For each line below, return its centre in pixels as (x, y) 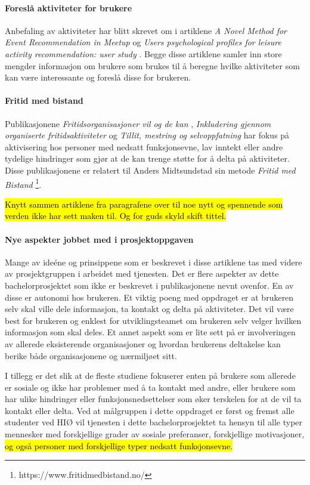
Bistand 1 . (23, 183)
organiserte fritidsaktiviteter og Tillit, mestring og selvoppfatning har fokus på (147, 135)
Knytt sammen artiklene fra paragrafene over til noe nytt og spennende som (144, 204)
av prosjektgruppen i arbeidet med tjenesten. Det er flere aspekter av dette (142, 274)
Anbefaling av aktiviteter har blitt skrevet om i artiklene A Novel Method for (146, 30)
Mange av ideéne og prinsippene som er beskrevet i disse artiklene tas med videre (154, 262)
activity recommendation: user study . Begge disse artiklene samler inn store (143, 53)
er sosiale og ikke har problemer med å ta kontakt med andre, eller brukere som (150, 387)
